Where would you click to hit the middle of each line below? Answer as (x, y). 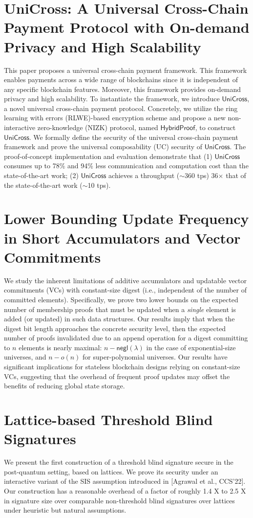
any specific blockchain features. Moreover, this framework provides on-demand (123, 89)
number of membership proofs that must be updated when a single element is (120, 309)
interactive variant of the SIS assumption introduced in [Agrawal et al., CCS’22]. (125, 481)
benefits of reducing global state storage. (64, 386)
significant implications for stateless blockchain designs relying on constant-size (122, 367)
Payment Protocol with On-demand (127, 27)
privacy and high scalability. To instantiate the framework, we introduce (112, 99)
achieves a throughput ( (144, 175)
